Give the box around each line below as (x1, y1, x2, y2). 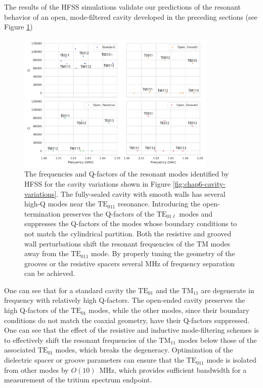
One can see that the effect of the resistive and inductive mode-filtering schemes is (4, 325, 259, 335)
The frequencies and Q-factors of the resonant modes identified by (24, 168, 229, 179)
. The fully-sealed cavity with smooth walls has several (56, 188, 226, 199)
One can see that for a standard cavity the (4, 285, 136, 295)
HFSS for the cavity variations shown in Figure (24, 178, 171, 189)
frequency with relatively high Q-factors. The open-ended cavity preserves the (4, 295, 245, 305)
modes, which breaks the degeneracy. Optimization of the (55, 344, 233, 355)
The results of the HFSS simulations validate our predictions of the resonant (4, 2, 241, 12)
